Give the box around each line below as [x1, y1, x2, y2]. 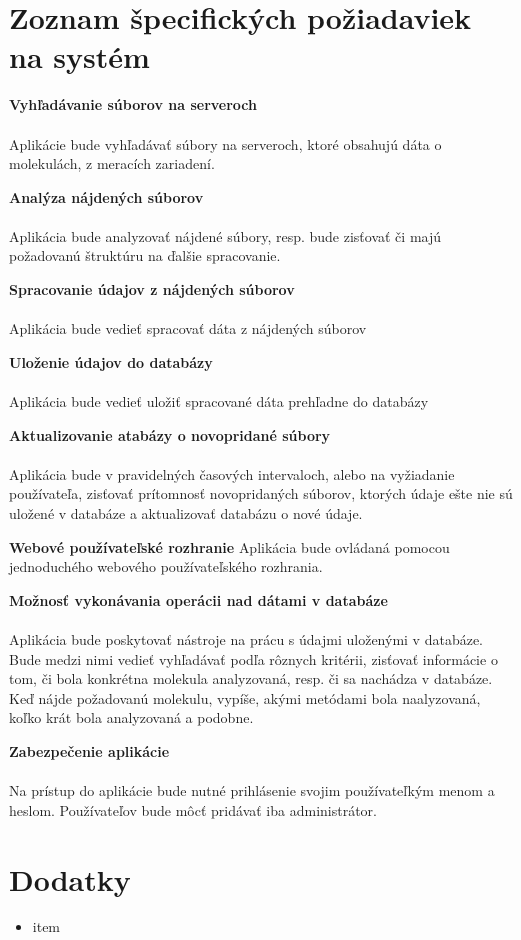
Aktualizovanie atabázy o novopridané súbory [9, 424, 331, 445]
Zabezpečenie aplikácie [9, 740, 170, 761]
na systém [9, 36, 150, 77]
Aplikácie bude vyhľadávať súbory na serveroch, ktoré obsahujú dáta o [9, 133, 442, 154]
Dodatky [9, 858, 131, 899]
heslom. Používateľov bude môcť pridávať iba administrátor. [9, 799, 377, 820]
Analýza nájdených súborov [9, 186, 204, 207]
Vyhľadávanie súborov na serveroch [9, 94, 258, 115]
